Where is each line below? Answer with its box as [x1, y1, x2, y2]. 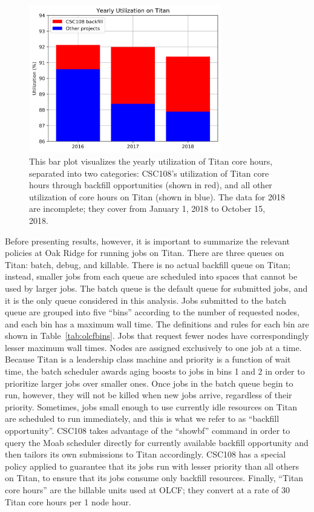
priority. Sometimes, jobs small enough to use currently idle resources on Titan [5, 400, 297, 413]
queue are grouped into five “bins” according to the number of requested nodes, [5, 306, 299, 318]
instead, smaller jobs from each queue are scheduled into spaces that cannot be [5, 270, 298, 283]
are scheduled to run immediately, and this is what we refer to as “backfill [5, 412, 280, 425]
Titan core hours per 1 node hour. [5, 495, 131, 508]
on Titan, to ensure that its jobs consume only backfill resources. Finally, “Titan [5, 471, 304, 484]
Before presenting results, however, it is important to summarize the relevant [5, 234, 290, 247]
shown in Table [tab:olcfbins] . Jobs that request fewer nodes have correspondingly [5, 329, 309, 342]
